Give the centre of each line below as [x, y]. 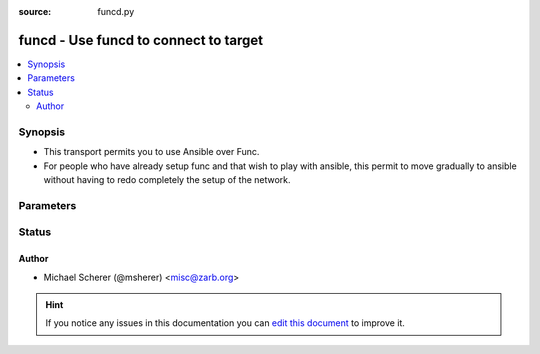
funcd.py [116, 11]
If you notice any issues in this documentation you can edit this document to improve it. [225, 323]
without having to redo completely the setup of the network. [167, 179]
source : [35, 11]
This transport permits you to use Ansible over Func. [151, 152]
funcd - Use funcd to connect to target [141, 40]
